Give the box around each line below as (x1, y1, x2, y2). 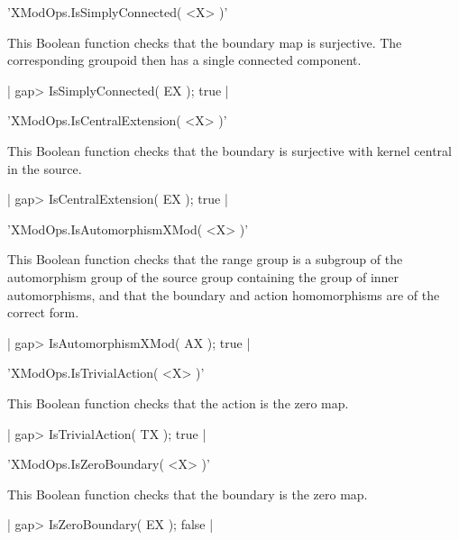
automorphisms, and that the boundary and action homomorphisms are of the (7, 285, 440, 304)
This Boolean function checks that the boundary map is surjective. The (7, 32, 402, 51)
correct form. (7, 303, 79, 322)
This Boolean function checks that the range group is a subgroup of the (7, 250, 403, 269)
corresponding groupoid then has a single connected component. (7, 50, 362, 69)
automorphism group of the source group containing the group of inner (7, 267, 399, 286)
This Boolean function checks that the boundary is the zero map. (7, 484, 368, 503)
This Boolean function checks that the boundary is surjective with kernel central (7, 141, 452, 160)
